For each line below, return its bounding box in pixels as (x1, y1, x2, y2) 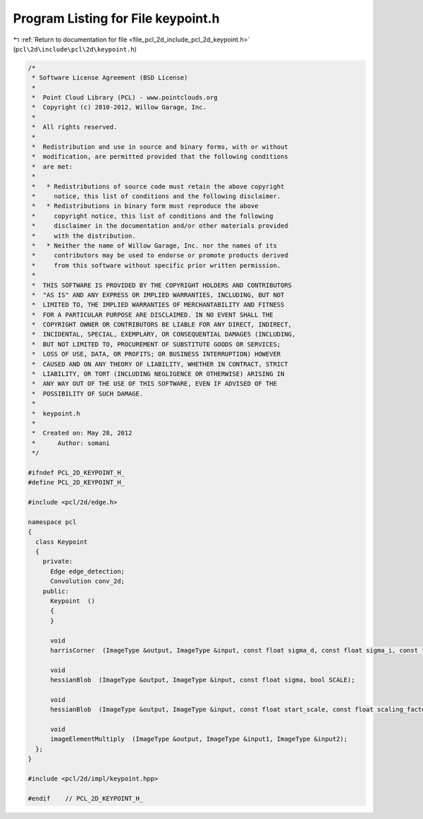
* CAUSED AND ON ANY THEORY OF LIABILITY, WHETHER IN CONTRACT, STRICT (32, 360, 288, 368)
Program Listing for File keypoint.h (13, 11, 220, 26)
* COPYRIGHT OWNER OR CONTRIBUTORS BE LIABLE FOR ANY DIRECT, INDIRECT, (32, 321, 293, 329)
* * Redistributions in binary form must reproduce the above (32, 202, 259, 210)
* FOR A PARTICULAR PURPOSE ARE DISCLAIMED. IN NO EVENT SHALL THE (32, 310, 274, 319)
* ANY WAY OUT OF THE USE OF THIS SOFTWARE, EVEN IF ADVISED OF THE (32, 380, 278, 388)
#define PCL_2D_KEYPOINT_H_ (27, 478, 125, 487)
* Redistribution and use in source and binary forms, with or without (32, 143, 288, 151)
